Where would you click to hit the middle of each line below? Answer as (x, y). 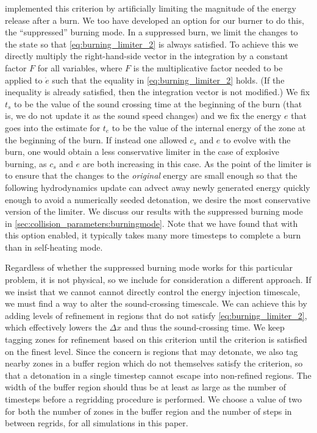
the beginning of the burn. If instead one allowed (96, 139)
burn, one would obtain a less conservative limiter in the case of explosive (142, 152)
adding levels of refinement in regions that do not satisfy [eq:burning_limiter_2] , (156, 315)
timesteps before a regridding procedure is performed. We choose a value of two (154, 399)
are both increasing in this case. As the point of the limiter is (197, 163)
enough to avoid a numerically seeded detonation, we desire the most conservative (158, 199)
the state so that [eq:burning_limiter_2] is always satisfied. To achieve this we (151, 44)
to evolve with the (257, 139)
